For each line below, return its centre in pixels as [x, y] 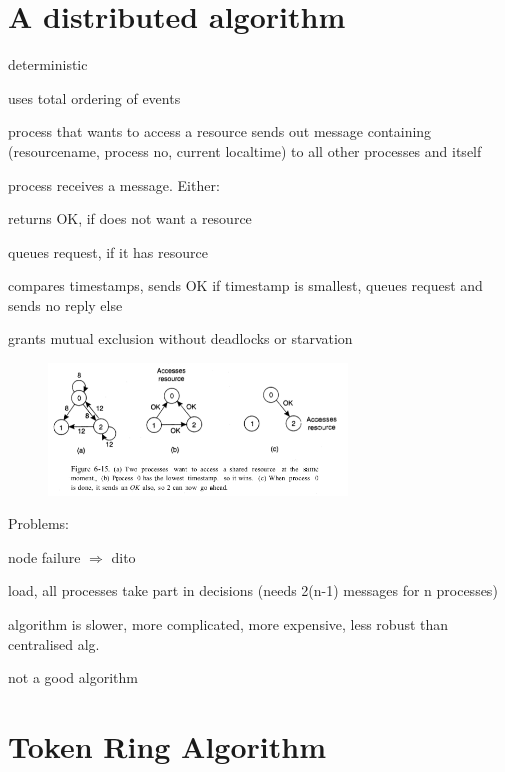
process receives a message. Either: [114, 184]
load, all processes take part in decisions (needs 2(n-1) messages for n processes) [253, 590]
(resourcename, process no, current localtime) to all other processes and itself [245, 150]
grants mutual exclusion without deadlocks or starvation [180, 338]
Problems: [38, 523]
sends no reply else [65, 304]
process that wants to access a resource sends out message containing [220, 131]
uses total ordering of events [94, 97]
